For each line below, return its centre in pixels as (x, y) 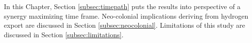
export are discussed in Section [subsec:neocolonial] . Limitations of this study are (125, 25)
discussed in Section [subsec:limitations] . (64, 34)
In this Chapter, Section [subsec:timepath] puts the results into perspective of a (122, 6)
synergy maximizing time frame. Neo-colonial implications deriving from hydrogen (126, 16)
